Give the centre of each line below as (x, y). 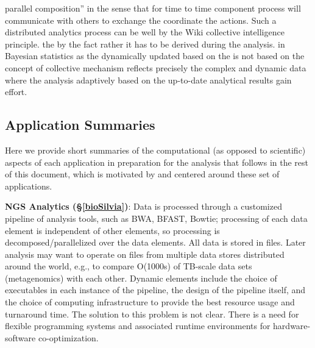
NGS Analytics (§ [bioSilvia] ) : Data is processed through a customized (143, 206)
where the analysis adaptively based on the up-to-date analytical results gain (148, 80)
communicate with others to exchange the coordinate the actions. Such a (141, 20)
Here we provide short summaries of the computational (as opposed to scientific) (155, 150)
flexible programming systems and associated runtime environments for (138, 326)
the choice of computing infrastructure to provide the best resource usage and (150, 302)
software (20, 337)
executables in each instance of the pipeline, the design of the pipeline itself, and (155, 290)
